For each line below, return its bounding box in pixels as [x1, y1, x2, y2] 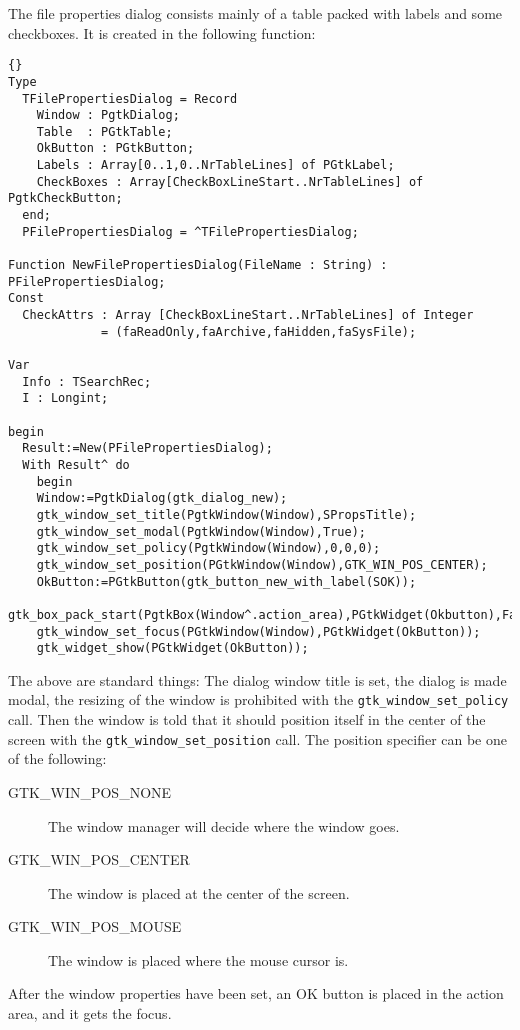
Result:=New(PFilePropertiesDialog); [22, 441, 273, 456]
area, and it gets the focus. [8, 1003, 172, 1024]
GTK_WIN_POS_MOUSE [8, 916, 182, 937]
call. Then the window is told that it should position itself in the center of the [8, 709, 486, 730]
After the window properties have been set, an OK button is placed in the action [8, 983, 504, 1004]
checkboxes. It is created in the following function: [8, 22, 316, 43]
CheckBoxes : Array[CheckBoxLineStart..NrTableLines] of [36, 174, 424, 189]
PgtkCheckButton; [8, 191, 123, 206]
